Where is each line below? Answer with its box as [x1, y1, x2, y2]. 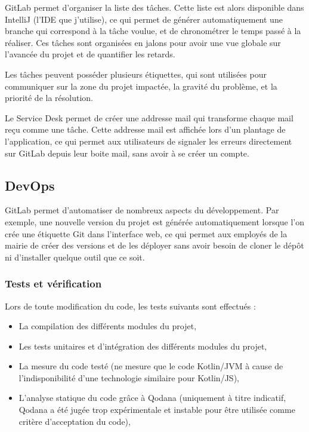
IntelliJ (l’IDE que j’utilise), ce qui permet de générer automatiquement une [5, 13, 283, 25]
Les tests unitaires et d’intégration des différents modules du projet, [18, 339, 267, 352]
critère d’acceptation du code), [18, 415, 131, 427]
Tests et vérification [5, 276, 102, 291]
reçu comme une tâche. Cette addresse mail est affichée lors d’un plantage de [5, 123, 286, 136]
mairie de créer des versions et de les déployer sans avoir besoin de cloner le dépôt [5, 239, 304, 252]
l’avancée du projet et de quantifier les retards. [5, 48, 175, 60]
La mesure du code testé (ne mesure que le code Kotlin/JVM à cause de [18, 360, 283, 372]
